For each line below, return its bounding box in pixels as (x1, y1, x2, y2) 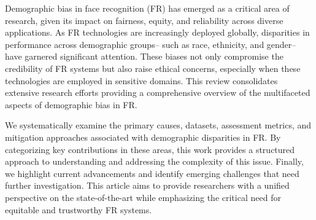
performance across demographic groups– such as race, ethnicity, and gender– (5, 37, 296, 50)
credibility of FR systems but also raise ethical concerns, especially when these (5, 61, 301, 74)
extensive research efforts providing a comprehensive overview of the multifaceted (5, 86, 310, 99)
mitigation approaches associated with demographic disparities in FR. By (5, 130, 281, 143)
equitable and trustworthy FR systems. (5, 203, 152, 216)
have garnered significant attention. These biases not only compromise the (5, 50, 283, 63)
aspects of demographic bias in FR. (5, 98, 137, 111)
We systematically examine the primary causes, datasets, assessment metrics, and (5, 119, 312, 132)
